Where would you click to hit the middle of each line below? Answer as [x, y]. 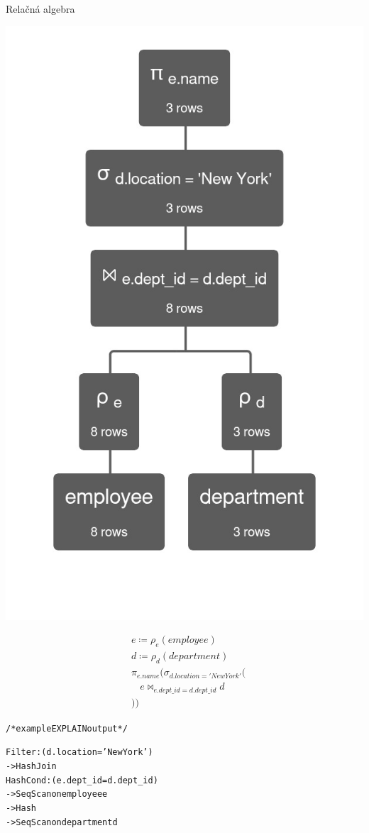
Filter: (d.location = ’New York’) [79, 752]
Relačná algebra [40, 9]
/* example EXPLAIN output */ [67, 728]
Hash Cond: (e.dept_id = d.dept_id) [82, 780]
